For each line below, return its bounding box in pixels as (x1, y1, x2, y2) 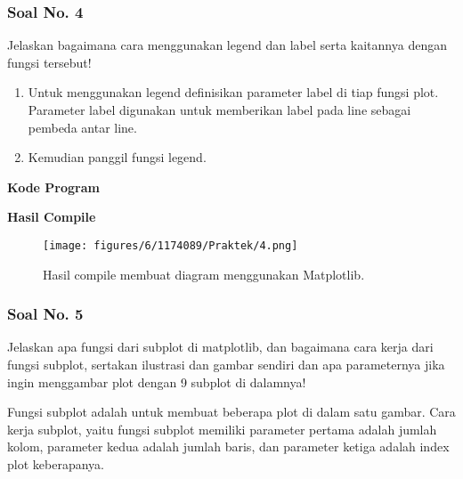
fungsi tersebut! (7, 53, 92, 71)
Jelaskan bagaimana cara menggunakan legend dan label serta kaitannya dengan (7, 36, 447, 54)
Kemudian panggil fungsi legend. (28, 148, 207, 166)
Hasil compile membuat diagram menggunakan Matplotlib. (43, 264, 365, 283)
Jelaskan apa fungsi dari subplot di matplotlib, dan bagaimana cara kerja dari (7, 337, 434, 356)
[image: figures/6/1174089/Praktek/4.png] (43, 239, 298, 252)
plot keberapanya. (7, 455, 104, 473)
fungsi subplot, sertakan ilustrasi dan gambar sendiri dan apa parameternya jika (7, 355, 445, 374)
